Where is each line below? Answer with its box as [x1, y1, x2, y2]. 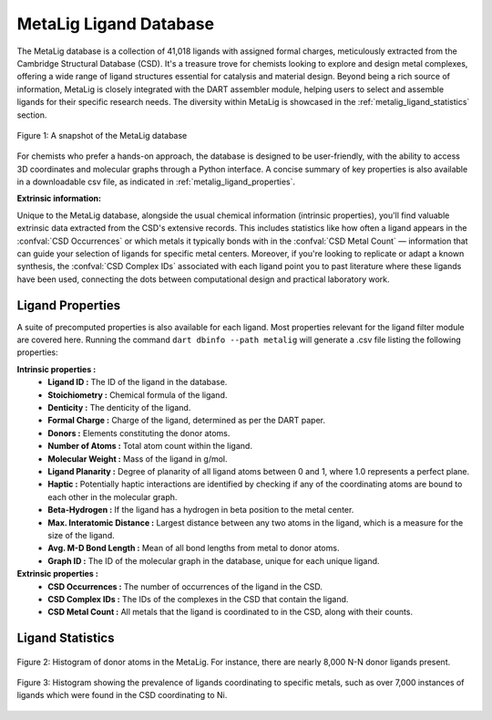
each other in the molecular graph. [47, 491, 178, 502]
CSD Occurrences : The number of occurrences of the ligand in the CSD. [47, 580, 323, 592]
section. [16, 110, 47, 120]
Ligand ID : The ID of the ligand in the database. [47, 377, 228, 388]
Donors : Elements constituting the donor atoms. [47, 427, 231, 438]
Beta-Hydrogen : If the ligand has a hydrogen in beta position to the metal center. [47, 505, 354, 516]
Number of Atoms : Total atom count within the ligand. [47, 441, 252, 452]
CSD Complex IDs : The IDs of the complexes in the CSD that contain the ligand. [47, 593, 349, 604]
